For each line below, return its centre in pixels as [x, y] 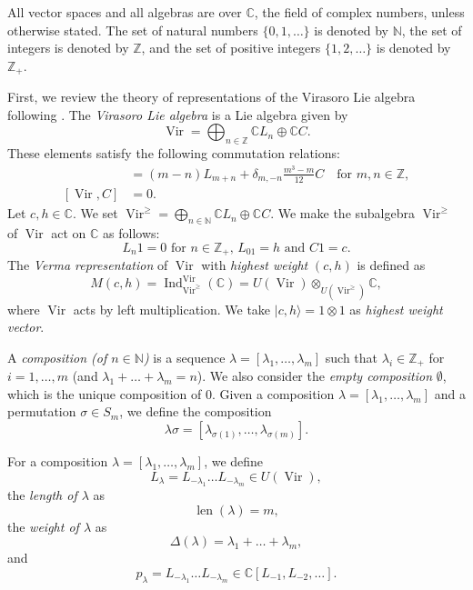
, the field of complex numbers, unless [359, 12]
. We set [95, 213]
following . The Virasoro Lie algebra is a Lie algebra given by [178, 114]
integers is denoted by [68, 48]
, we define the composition [196, 411]
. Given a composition [273, 393]
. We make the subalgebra [342, 213]
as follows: [131, 233]
